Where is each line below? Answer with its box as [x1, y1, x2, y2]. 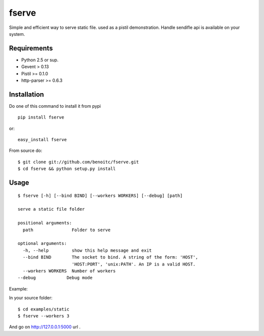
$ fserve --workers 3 [18, 313, 69, 318]
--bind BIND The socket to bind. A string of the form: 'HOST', [22, 255, 198, 260]
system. [9, 31, 25, 37]
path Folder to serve [22, 227, 111, 233]
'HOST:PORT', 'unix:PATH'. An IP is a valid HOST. [71, 261, 196, 267]
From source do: [9, 147, 43, 154]
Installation [9, 90, 44, 98]
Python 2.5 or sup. [21, 57, 59, 63]
